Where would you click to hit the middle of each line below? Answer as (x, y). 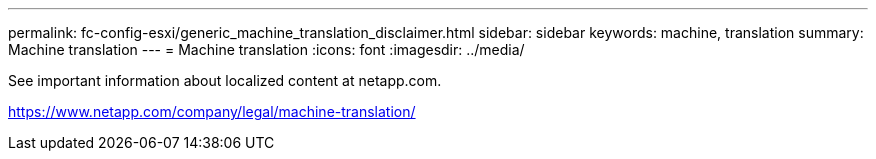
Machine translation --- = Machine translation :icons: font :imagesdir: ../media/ (266, 49)
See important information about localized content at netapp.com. (225, 80)
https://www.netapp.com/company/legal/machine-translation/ (212, 111)
